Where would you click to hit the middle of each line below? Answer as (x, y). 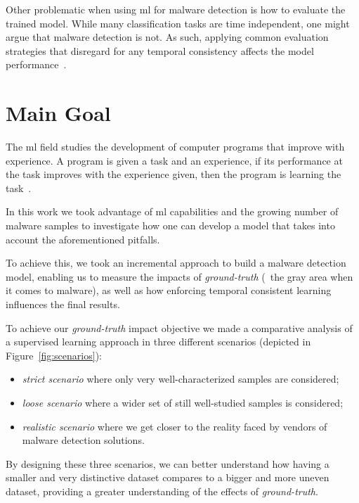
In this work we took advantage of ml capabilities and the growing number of (172, 211)
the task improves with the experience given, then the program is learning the (174, 174)
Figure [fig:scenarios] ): (54, 355)
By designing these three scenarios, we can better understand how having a (168, 463)
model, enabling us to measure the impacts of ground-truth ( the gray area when (179, 276)
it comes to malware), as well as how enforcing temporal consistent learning (169, 290)
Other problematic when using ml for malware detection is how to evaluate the (176, 9)
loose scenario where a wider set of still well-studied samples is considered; (183, 402)
